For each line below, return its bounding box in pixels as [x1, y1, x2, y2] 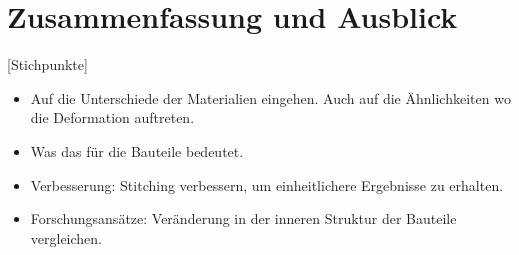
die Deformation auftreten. [30, 107, 195, 128]
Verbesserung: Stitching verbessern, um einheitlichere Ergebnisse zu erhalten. [30, 174, 504, 195]
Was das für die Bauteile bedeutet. [30, 140, 244, 161]
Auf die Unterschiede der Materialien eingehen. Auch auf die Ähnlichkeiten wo [30, 87, 511, 108]
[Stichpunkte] [7, 54, 88, 75]
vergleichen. [30, 227, 103, 248]
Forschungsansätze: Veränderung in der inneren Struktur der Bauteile [30, 208, 457, 229]
